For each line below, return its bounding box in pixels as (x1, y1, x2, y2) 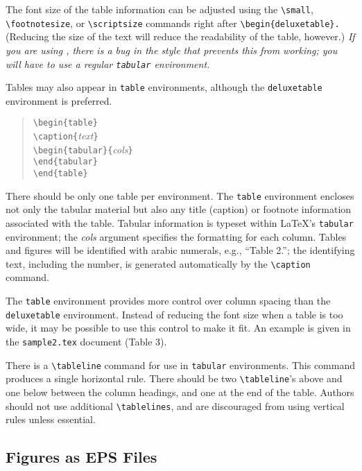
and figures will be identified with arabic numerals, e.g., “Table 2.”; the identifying (6, 243, 355, 257)
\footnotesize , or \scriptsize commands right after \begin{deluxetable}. (6, 15, 340, 30)
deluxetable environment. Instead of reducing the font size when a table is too (6, 307, 343, 321)
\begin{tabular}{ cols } (33, 142, 133, 156)
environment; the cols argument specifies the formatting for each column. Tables (6, 229, 347, 243)
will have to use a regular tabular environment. (6, 56, 210, 71)
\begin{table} (33, 118, 98, 128)
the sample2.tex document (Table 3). (6, 334, 167, 348)
